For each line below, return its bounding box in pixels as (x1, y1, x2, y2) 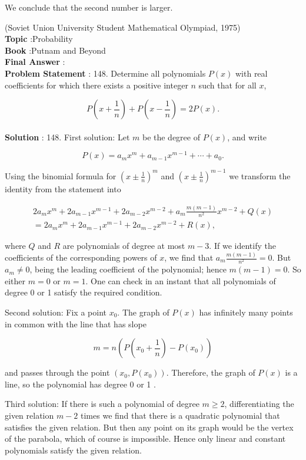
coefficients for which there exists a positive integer (5, 78, 188, 91)
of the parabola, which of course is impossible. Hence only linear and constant (5, 432, 286, 445)
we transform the (229, 169, 291, 182)
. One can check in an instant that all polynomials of (85, 274, 276, 287)
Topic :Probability (5, 32, 73, 45)
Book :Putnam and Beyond (5, 44, 106, 56)
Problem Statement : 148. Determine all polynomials (5, 67, 206, 79)
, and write (227, 130, 267, 143)
